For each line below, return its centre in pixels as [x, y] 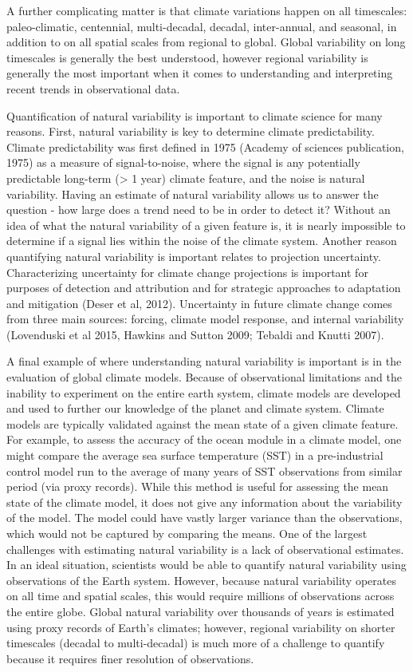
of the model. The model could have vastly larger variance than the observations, [205, 518]
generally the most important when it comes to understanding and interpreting [200, 73]
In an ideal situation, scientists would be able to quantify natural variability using [206, 565]
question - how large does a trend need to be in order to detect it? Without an [199, 210]
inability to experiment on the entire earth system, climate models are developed [204, 392]
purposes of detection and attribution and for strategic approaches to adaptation [204, 288]
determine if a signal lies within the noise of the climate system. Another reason [202, 241]
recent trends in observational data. [93, 88]
